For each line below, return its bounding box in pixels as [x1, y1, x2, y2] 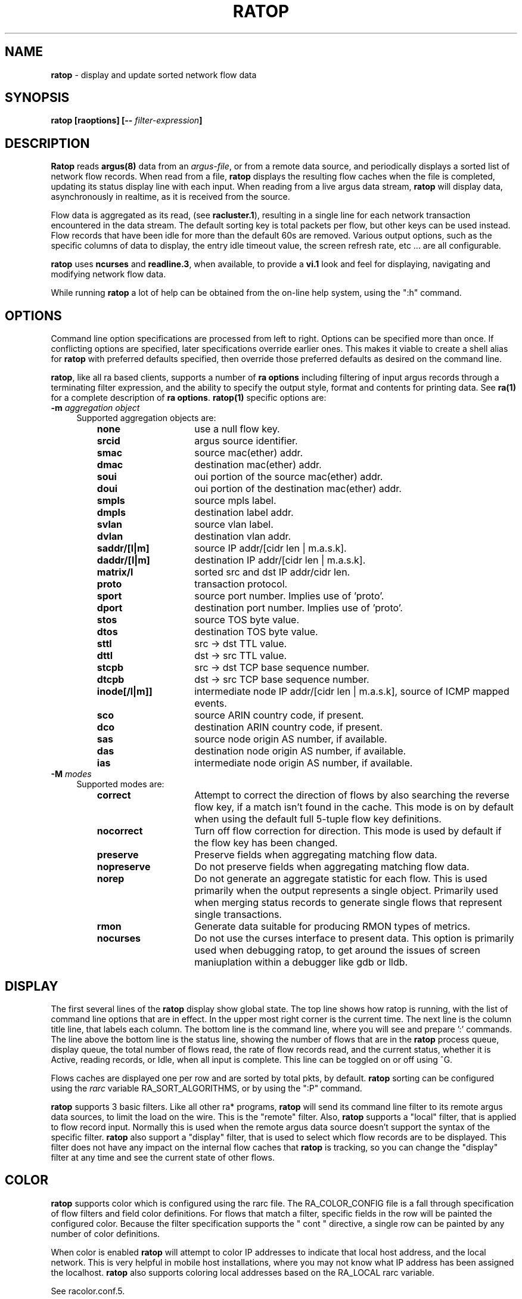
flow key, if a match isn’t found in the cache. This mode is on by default [194, 801, 514, 814]
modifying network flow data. [51, 269, 166, 280]
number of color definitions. [51, 1228, 160, 1239]
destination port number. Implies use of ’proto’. [194, 602, 403, 614]
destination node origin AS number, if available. [194, 745, 406, 757]
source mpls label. [194, 494, 276, 507]
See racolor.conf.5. [51, 1285, 125, 1296]
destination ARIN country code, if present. [194, 721, 383, 734]
